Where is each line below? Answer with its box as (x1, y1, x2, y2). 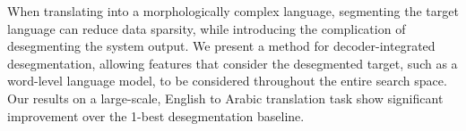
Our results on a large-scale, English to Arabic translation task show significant (7, 88, 444, 107)
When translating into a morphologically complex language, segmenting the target (7, 2, 459, 20)
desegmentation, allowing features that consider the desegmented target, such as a (7, 53, 458, 72)
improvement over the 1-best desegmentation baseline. (7, 106, 305, 125)
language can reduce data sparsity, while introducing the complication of (7, 19, 406, 37)
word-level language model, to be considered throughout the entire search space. (7, 71, 447, 90)
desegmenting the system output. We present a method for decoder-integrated (7, 37, 436, 55)
